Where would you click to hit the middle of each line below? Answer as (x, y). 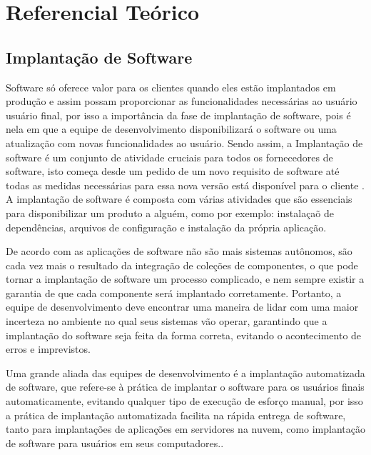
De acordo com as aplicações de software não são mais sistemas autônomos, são (179, 251)
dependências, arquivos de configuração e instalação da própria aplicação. (166, 227)
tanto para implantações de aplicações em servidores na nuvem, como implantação (185, 429)
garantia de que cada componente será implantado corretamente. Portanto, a (174, 292)
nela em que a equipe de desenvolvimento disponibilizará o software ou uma (171, 129)
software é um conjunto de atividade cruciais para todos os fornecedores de (169, 157)
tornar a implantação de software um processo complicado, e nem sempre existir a (185, 279)
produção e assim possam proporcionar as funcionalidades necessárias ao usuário (182, 101)
